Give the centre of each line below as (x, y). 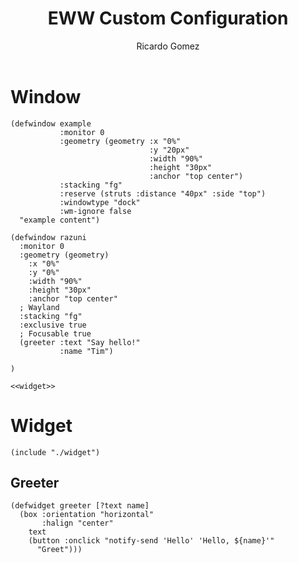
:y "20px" (169, 150)
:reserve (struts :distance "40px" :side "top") (163, 193)
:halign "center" (77, 523)
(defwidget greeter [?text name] (80, 506)
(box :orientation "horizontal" (87, 515)
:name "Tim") (86, 351)
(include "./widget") (55, 452)
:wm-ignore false (95, 211)
